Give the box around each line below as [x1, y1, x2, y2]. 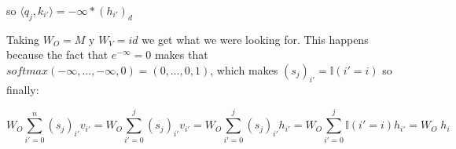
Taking [6, 31, 40, 47]
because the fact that [6, 46, 108, 63]
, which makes [210, 61, 278, 78]
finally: [6, 81, 39, 97]
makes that [154, 46, 208, 63]
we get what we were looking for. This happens [142, 31, 369, 47]
